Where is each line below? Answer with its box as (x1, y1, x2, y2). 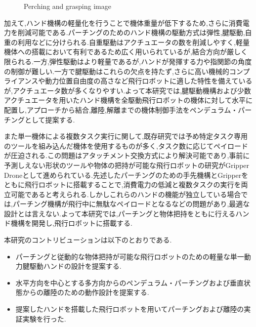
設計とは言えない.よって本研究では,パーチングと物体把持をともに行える (4, 208, 236, 218)
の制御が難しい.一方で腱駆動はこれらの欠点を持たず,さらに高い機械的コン (4, 66, 243, 76)
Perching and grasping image (24, 1, 111, 11)
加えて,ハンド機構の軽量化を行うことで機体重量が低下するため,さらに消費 (4, 17, 243, 28)
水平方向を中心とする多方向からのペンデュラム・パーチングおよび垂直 (15, 277, 244, 287)
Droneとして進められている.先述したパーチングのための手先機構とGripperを (4, 169, 249, 180)
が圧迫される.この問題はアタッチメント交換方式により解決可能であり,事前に (4, 150, 250, 161)
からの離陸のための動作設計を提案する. (22, 287, 149, 297)
